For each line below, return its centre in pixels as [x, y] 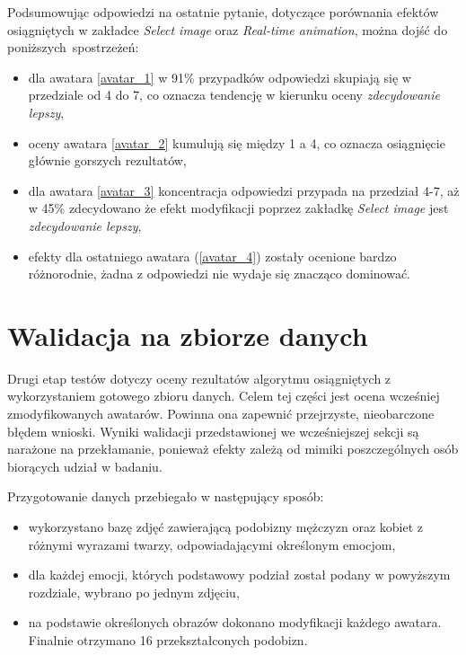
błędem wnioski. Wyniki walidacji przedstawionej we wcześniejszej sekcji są [213, 431]
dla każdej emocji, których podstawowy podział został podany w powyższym [239, 575]
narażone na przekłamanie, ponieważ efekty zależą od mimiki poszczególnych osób [233, 449]
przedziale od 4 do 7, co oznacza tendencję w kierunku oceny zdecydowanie [234, 95]
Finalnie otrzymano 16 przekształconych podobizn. [168, 639]
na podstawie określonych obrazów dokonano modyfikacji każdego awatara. [235, 622]
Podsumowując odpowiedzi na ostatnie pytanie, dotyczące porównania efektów [223, 12]
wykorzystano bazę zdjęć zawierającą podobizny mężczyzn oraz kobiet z [225, 527]
